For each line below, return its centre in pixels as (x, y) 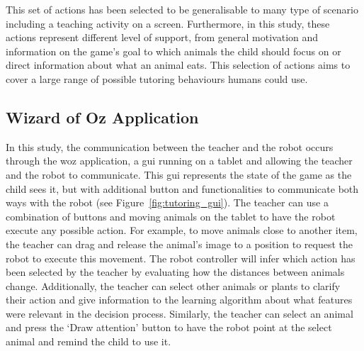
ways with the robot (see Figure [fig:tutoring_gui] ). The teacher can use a (167, 202)
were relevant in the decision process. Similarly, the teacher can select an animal (180, 313)
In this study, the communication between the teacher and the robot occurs (170, 146)
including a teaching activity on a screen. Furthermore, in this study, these (168, 23)
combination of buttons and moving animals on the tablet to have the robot (171, 216)
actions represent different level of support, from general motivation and (162, 37)
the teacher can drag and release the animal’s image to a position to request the (180, 244)
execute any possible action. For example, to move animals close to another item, (182, 230)
